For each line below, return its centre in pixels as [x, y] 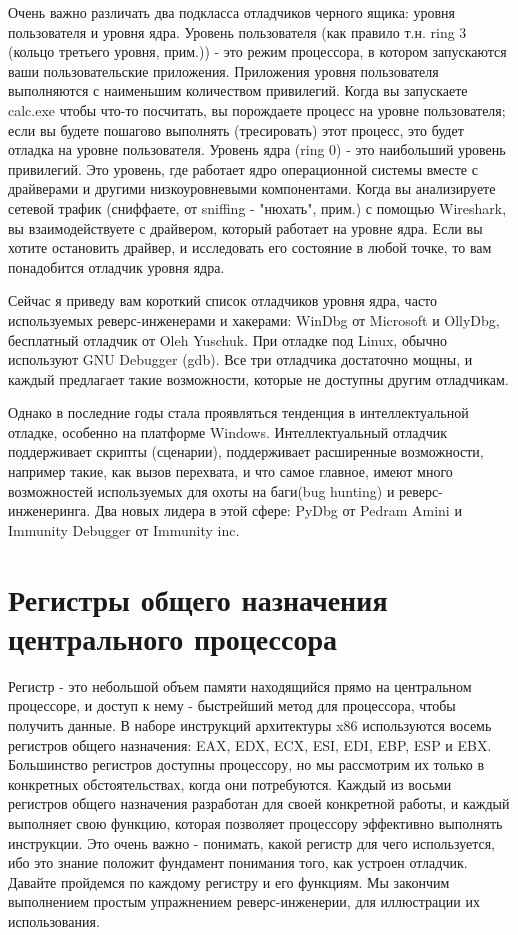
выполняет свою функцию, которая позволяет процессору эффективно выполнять [255, 822]
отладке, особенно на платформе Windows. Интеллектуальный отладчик [228, 431]
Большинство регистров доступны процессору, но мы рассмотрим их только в [246, 764]
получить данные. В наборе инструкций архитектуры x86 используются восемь [250, 724]
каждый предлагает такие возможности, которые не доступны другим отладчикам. [258, 378]
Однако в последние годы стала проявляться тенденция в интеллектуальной [238, 412]
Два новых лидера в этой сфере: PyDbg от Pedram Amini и [278, 510]
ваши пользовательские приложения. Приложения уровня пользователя [223, 70]
